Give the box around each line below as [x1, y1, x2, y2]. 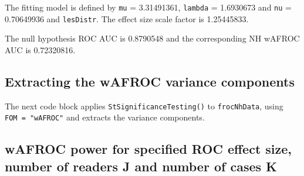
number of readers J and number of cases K [5, 157, 277, 175]
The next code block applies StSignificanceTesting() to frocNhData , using [5, 99, 283, 112]
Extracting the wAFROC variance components [5, 72, 295, 90]
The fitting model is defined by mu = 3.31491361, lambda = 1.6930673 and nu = [5, 1, 292, 13]
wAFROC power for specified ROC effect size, [5, 140, 292, 158]
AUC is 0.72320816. [5, 43, 76, 56]
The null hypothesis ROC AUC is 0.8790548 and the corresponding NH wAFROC [5, 32, 300, 44]
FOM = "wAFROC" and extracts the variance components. [5, 111, 205, 123]
